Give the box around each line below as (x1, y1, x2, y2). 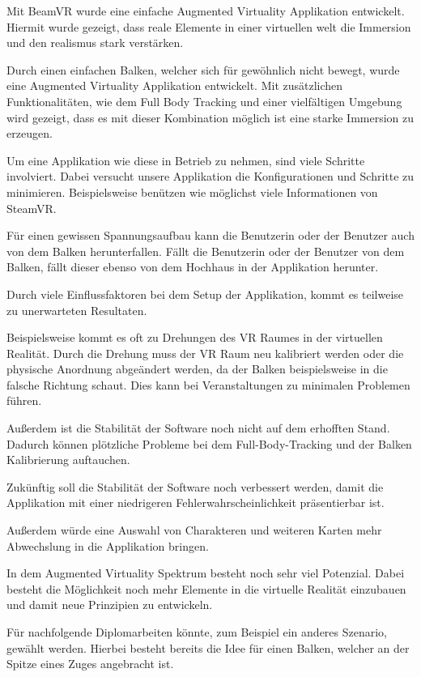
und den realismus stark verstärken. (6, 34, 184, 51)
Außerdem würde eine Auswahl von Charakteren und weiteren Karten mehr (6, 522, 382, 539)
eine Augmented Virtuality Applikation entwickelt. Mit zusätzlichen (6, 77, 343, 94)
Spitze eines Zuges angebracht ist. (6, 655, 174, 672)
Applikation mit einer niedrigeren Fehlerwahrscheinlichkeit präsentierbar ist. (6, 494, 385, 511)
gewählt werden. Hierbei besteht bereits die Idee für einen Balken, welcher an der (6, 639, 410, 656)
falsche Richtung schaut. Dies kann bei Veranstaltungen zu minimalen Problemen (6, 376, 410, 393)
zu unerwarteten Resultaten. (6, 301, 147, 318)
